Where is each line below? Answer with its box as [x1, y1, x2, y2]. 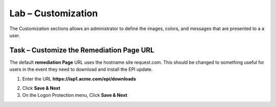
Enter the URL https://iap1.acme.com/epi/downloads [22, 75, 136, 82]
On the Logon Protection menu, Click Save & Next [22, 92, 128, 98]
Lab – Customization [9, 8, 98, 19]
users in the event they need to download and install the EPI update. [9, 66, 153, 72]
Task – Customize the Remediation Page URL [9, 46, 154, 55]
